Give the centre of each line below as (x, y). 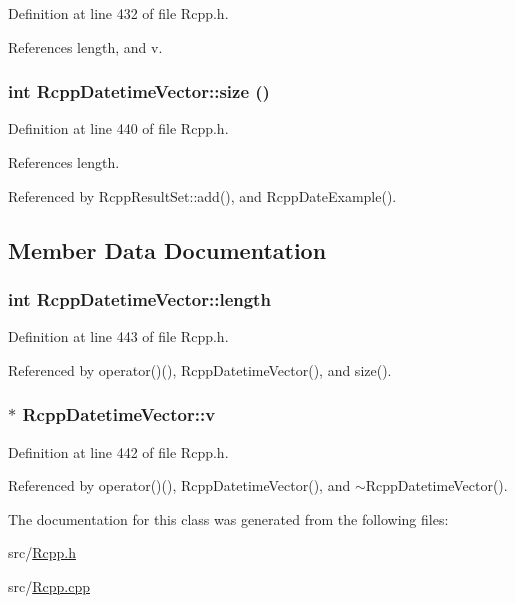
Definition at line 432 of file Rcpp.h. (118, 13)
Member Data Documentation (167, 249)
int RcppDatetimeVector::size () (139, 91)
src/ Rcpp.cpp (49, 585)
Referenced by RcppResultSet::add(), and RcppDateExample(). (202, 195)
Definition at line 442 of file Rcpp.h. (118, 451)
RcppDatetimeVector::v (119, 414)
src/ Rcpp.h (42, 552)
